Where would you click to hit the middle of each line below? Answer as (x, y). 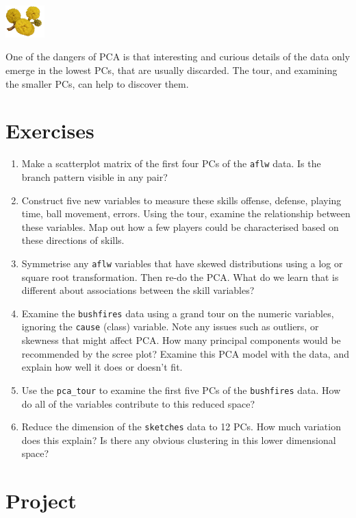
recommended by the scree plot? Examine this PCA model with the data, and (185, 353)
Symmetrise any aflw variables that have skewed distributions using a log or (182, 263)
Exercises (50, 131)
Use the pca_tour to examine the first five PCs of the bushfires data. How (181, 390)
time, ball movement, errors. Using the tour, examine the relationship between (186, 213)
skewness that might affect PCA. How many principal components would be (181, 340)
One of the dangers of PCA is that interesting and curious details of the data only (178, 57)
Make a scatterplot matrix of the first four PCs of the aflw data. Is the (171, 163)
